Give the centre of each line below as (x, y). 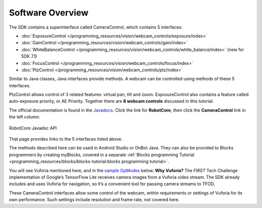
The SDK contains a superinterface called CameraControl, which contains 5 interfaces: (96, 27)
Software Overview (49, 13)
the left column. (25, 117)
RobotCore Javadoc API (33, 128)
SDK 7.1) (29, 56)
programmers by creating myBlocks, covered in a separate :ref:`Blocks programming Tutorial (102, 155)
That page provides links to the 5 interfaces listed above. (66, 139)
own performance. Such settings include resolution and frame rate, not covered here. (94, 200)
